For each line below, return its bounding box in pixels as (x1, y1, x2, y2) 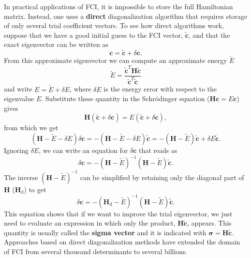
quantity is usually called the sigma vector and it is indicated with (4, 227, 207, 237)
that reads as (138, 145, 177, 155)
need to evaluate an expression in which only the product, (4, 218, 176, 228)
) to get (24, 184, 46, 194)
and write (4, 84, 32, 94)
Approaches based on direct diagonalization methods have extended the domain (4, 237, 240, 247)
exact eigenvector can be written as (4, 39, 108, 49)
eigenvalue (4, 93, 34, 104)
